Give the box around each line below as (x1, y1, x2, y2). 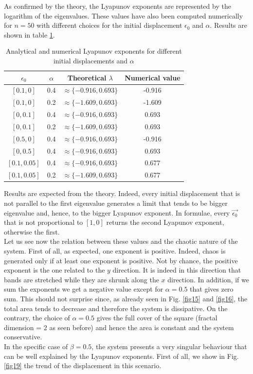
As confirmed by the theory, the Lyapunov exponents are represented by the (4, 1, 231, 11)
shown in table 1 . (4, 29, 55, 39)
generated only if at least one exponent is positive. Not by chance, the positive (4, 255, 238, 265)
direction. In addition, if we (167, 274, 249, 284)
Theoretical (67, 72, 107, 82)
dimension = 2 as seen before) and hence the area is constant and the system (4, 322, 234, 332)
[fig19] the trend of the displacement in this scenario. (4, 360, 162, 371)
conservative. (4, 332, 42, 342)
